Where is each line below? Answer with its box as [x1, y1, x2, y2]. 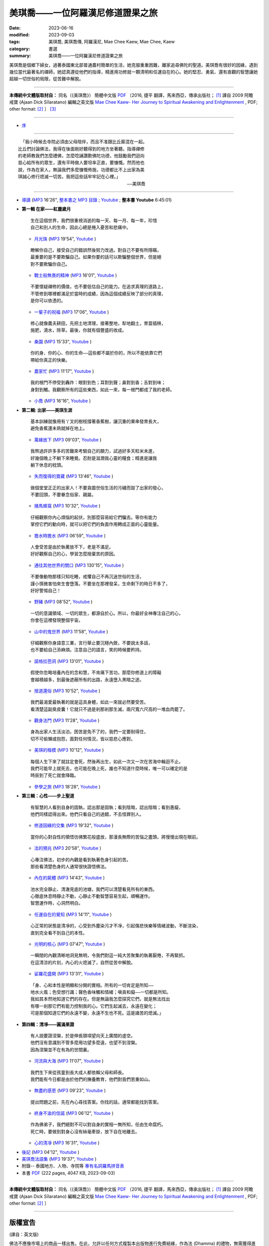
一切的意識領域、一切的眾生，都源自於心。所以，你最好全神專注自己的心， [30, 611, 183, 616]
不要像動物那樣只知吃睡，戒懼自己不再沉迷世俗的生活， [30, 574, 144, 580]
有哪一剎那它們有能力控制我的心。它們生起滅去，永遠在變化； [30, 1003, 157, 1009]
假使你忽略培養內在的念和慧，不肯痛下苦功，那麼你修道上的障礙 [30, 670, 161, 675]
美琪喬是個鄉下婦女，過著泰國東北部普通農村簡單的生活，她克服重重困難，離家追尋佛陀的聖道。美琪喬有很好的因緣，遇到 [9, 62, 258, 68]
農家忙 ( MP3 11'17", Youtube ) [34, 368, 94, 374]
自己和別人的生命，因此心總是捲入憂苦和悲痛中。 [30, 225, 131, 230]
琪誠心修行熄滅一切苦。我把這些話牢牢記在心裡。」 [18, 174, 121, 179]
